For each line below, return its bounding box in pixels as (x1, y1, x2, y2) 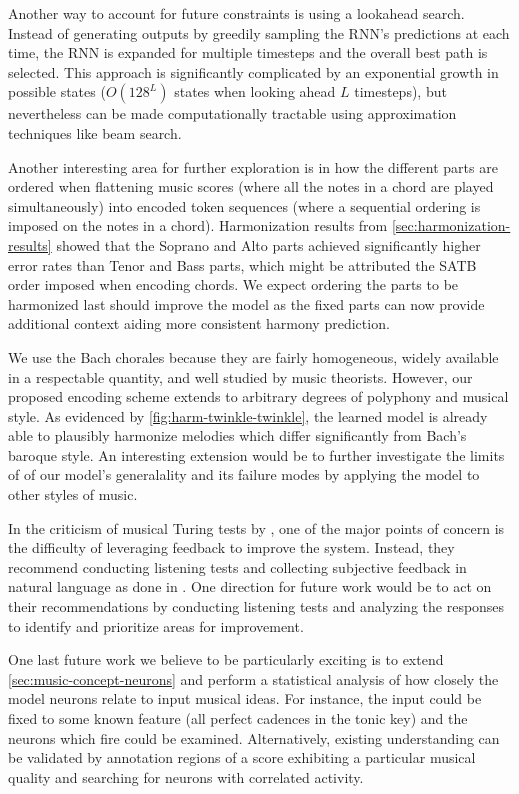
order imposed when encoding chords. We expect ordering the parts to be (8, 274, 459, 295)
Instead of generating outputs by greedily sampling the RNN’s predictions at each (8, 22, 510, 43)
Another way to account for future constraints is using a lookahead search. (8, 3, 465, 23)
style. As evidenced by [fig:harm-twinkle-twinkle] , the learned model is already (8, 405, 488, 426)
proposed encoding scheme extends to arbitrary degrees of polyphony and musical (8, 386, 509, 407)
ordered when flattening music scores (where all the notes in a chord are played (8, 176, 494, 197)
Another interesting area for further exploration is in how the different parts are (8, 156, 498, 177)
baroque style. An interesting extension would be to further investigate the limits (8, 444, 505, 465)
